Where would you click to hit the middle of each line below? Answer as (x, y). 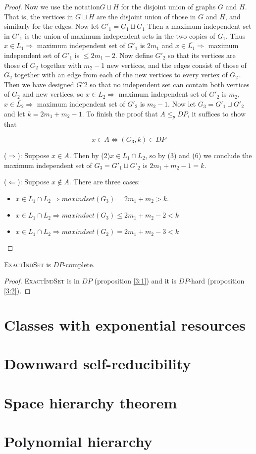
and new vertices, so (53, 94)
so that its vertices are (202, 55)
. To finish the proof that (120, 113)
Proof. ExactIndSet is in (42, 281)
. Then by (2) (90, 155)
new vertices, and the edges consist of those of (177, 65)
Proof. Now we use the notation (52, 6)
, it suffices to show (216, 113)
